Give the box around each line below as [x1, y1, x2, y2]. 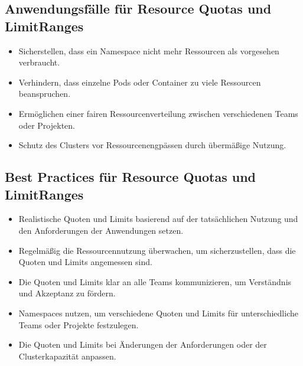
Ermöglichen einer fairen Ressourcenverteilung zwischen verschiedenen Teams [18, 107, 298, 119]
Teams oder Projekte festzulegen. [18, 318, 139, 331]
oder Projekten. [18, 119, 75, 131]
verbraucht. [18, 56, 60, 68]
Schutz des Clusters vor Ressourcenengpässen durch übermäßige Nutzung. [18, 139, 286, 151]
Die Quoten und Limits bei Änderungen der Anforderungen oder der [18, 338, 267, 351]
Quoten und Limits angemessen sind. [18, 256, 152, 268]
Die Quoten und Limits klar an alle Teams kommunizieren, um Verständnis [18, 275, 292, 287]
